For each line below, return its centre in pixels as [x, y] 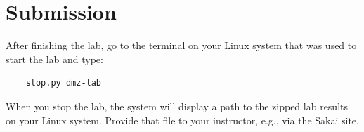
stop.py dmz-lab [64, 83]
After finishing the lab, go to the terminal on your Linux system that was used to [181, 45]
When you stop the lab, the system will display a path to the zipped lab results [177, 106]
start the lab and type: [54, 59]
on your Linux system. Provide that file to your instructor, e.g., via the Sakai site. [182, 120]
